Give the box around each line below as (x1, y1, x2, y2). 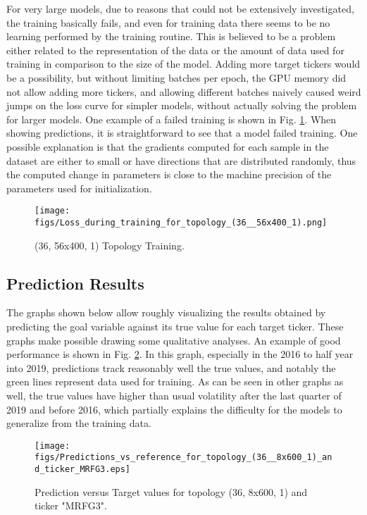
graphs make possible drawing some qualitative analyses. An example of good (6, 333, 341, 347)
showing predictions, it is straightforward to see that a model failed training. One (6, 125, 358, 140)
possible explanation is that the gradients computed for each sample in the (6, 139, 329, 154)
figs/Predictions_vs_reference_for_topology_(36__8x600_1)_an (35, 452, 332, 463)
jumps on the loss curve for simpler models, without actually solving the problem (6, 98, 357, 113)
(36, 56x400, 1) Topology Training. (35, 237, 185, 252)
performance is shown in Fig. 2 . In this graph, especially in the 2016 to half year (6, 347, 354, 361)
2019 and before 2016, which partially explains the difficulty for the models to (6, 402, 342, 416)
